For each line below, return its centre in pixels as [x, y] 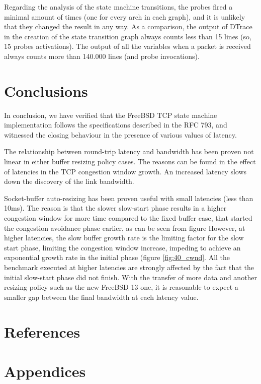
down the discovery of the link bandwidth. [69, 181]
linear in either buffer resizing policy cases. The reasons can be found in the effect [130, 162]
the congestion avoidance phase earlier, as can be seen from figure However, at [125, 228]
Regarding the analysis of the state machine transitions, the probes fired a [118, 7]
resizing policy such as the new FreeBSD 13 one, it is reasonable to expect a [121, 287]
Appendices [45, 371]
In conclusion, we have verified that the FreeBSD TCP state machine [111, 115]
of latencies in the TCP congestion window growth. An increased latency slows [125, 171]
